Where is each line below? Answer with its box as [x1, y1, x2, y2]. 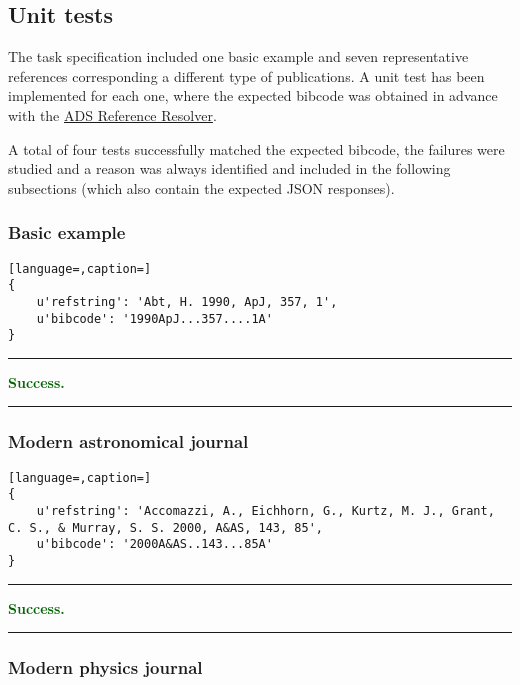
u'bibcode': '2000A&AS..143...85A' [36, 537, 273, 552]
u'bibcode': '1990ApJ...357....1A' [36, 311, 273, 326]
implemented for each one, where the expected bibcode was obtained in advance [8, 85, 498, 106]
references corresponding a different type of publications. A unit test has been [8, 65, 485, 86]
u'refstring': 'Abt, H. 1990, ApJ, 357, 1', [36, 294, 338, 309]
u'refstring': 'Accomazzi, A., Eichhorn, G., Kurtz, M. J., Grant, [36, 503, 495, 518]
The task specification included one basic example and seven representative [8, 46, 469, 67]
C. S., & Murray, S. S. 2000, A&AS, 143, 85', [8, 520, 323, 535]
